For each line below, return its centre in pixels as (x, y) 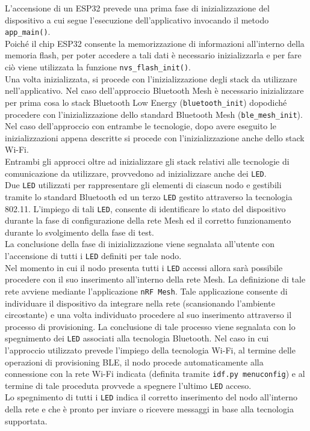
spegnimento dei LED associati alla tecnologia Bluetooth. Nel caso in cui (137, 338)
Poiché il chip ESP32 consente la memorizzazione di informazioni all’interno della (155, 43)
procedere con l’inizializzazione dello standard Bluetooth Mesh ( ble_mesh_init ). (154, 114)
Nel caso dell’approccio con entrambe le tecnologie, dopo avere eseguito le (141, 126)
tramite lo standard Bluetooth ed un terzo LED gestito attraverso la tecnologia (149, 196)
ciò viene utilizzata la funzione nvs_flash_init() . (98, 67)
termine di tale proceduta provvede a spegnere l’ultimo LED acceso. (128, 385)
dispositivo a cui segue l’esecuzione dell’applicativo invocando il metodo (137, 20)
